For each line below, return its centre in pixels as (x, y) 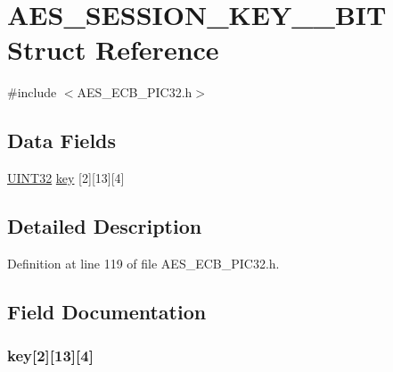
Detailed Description (105, 226)
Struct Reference (113, 50)
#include (32, 92)
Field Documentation (107, 311)
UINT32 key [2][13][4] (66, 178)
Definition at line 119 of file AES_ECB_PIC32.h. (143, 263)
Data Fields (62, 141)
